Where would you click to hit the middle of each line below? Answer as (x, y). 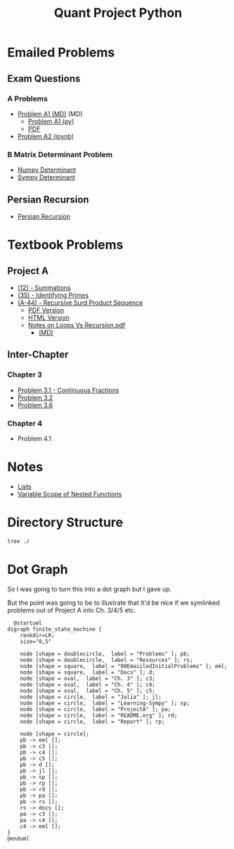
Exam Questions (44, 78)
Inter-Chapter (38, 354)
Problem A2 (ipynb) (46, 136)
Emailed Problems (61, 52)
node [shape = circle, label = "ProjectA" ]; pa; (96, 709)
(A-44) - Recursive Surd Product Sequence (80, 302)
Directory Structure (65, 523)
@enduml (19, 838)
